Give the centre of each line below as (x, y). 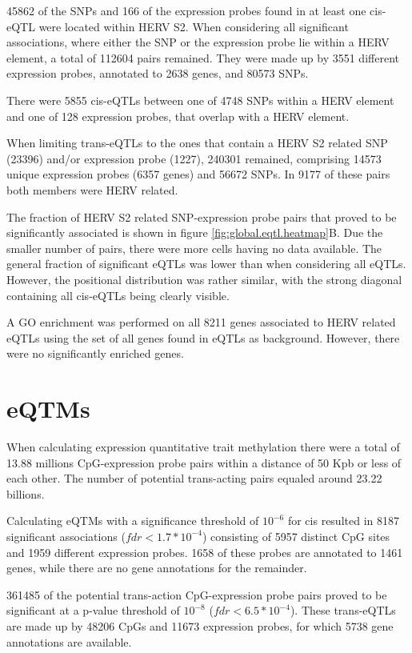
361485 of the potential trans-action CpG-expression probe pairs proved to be (197, 594)
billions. (26, 493)
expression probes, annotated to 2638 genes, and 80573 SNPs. (158, 73)
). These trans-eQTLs (343, 610)
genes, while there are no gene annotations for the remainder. (157, 568)
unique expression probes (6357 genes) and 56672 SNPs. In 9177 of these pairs (198, 174)
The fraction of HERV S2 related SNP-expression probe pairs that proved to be (202, 216)
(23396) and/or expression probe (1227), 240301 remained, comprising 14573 (194, 158)
